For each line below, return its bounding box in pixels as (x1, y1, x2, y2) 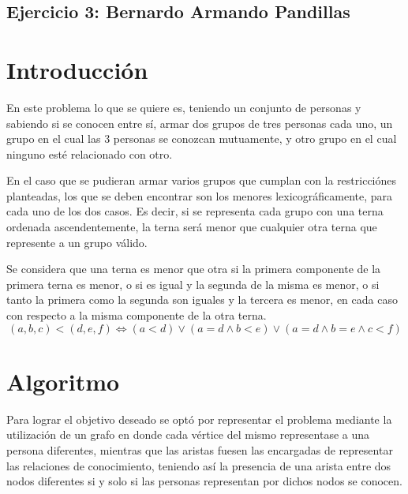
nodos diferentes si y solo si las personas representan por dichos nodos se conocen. (6, 473, 402, 489)
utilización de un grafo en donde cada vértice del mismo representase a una (6, 426, 370, 443)
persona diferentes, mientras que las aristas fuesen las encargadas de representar (6, 441, 393, 458)
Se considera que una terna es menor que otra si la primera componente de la (6, 260, 381, 277)
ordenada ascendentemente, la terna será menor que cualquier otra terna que (6, 219, 377, 235)
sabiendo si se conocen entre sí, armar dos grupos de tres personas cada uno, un (6, 114, 393, 131)
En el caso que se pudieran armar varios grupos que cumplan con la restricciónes (6, 172, 397, 189)
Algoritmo (6, 365, 120, 397)
